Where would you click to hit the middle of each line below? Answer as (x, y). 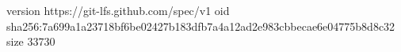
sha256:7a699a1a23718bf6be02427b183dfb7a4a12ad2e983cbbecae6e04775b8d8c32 (201, 26)
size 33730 (31, 41)
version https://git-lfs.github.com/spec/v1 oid (118, 10)
